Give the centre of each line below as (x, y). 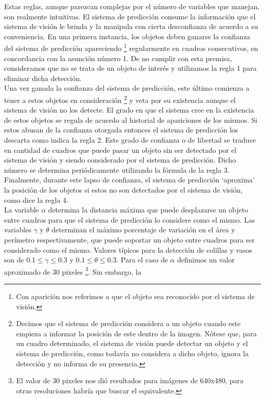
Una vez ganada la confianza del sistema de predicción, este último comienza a (127, 88)
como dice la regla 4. (36, 199)
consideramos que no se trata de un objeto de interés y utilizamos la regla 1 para (130, 68)
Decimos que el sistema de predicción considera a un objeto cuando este (128, 323)
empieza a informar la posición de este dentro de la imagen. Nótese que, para (136, 333)
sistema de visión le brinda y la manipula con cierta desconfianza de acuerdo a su (131, 26)
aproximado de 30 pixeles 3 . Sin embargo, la (73, 271)
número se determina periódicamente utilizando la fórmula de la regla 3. (117, 169)
